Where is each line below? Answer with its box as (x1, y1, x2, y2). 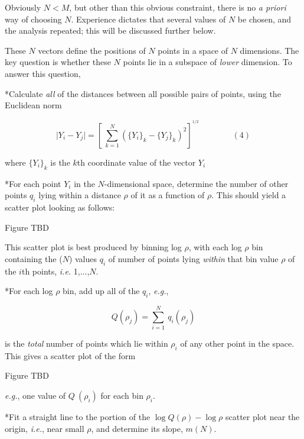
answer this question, (5, 67, 81, 79)
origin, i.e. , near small (5, 422, 84, 434)
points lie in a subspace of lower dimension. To (123, 56, 292, 68)
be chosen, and (237, 12, 292, 25)
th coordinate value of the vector (77, 156, 196, 168)
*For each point (5, 177, 61, 189)
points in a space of (158, 44, 228, 56)
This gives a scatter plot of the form (5, 349, 136, 361)
